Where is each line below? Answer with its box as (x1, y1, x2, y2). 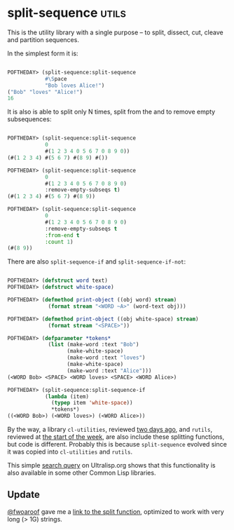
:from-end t (44, 231, 80, 239)
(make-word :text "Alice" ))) (67, 367, 152, 374)
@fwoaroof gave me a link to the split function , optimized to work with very (7, 507, 224, 516)
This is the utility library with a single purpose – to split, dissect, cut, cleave (7, 28, 223, 36)
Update (7, 489, 41, 501)
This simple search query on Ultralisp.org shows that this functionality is (7, 461, 216, 470)
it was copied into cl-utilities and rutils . (7, 447, 133, 456)
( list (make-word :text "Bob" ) (48, 341, 139, 348)
